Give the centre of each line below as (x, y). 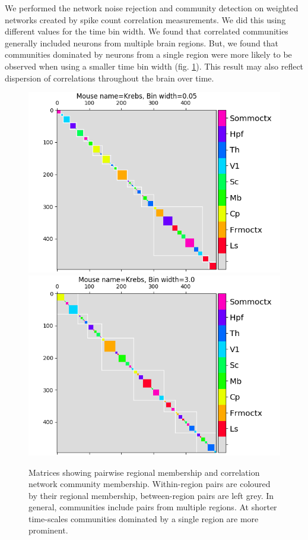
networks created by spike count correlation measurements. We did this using (145, 19)
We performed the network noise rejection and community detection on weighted (152, 8)
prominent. (48, 530)
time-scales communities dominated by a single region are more (144, 518)
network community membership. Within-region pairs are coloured (150, 484)
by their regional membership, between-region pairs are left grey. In (151, 495)
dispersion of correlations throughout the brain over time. (109, 78)
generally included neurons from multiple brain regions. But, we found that (142, 43)
